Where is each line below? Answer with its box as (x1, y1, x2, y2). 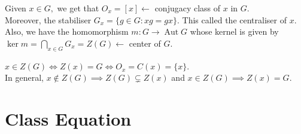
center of (129, 36, 161, 49)
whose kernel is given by (190, 25, 279, 38)
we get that (57, 2, 99, 14)
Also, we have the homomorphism (5, 25, 129, 38)
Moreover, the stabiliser (5, 13, 92, 26)
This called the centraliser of (182, 13, 287, 26)
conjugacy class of (154, 2, 221, 14)
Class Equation (5, 106, 132, 130)
